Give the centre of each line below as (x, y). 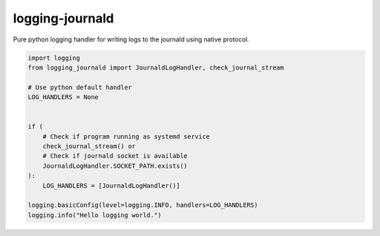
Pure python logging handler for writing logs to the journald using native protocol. (131, 39)
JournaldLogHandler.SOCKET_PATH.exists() (115, 166)
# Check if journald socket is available (115, 156)
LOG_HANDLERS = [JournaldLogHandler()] (112, 185)
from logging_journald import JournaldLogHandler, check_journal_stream (156, 67)
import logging (54, 58)
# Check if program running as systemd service (126, 136)
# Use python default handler (80, 87)
